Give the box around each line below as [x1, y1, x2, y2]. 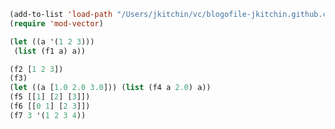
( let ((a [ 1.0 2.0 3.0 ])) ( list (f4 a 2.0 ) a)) [9, 83, 212, 93]
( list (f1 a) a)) [13, 46, 86, 56]
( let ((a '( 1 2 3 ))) [9, 36, 96, 47]
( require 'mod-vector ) [9, 18, 104, 29]
